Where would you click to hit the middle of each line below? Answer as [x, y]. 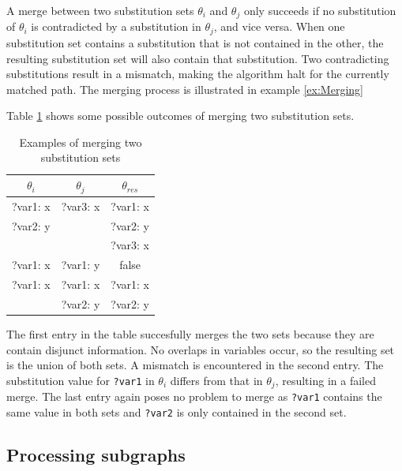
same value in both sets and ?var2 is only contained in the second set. [177, 411]
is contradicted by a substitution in [116, 26]
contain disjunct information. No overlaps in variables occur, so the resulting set [201, 349]
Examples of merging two [81, 142]
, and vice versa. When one [279, 26]
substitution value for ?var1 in [81, 380]
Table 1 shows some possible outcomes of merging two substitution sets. [180, 116]
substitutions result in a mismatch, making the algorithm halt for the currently [198, 74]
